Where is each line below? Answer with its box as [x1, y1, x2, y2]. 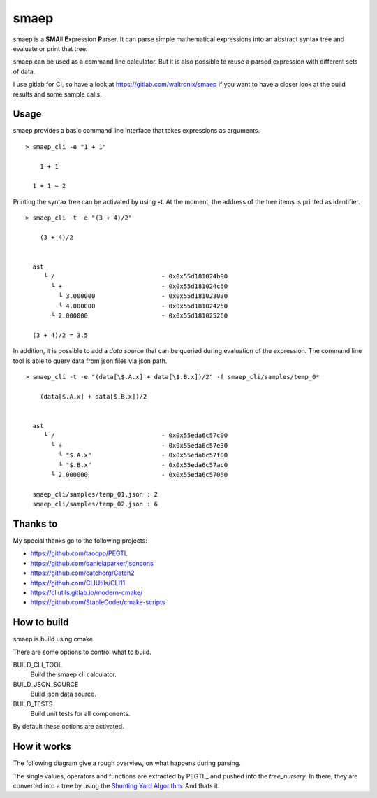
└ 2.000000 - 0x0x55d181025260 [51, 312, 228, 320]
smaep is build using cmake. [13, 635, 95, 643]
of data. [13, 67, 36, 76]
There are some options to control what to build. [13, 648, 151, 656]
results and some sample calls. [13, 90, 102, 98]
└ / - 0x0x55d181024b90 [43, 273, 228, 280]
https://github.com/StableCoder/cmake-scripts [30, 598, 165, 606]
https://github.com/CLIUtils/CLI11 [30, 578, 126, 587]
